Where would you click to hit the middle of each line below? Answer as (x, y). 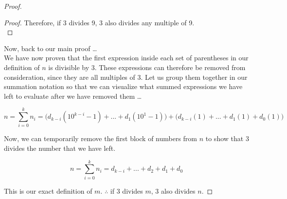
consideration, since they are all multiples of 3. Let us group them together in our (126, 77)
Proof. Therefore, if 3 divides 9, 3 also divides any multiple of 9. (99, 22)
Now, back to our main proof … (51, 48)
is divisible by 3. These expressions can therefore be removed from (147, 67)
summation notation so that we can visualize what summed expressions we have (123, 86)
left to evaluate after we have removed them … (73, 96)
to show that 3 (227, 138)
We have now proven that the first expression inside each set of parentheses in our (126, 58)
